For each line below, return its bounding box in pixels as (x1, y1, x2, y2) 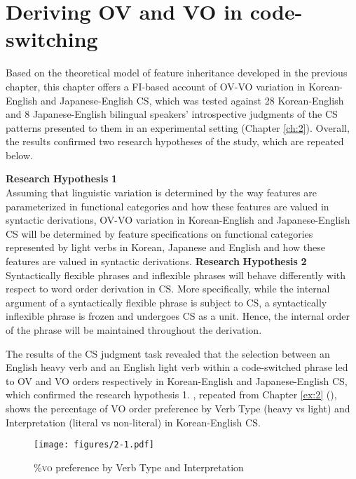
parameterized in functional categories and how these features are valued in (6, 198, 329, 213)
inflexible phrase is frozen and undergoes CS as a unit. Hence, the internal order (6, 309, 350, 323)
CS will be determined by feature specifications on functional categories (6, 226, 313, 241)
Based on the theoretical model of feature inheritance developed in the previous (6, 65, 348, 80)
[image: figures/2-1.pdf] (34, 440, 154, 450)
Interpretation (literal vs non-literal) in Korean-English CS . (6, 414, 261, 429)
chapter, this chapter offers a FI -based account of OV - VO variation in (6, 79, 306, 93)
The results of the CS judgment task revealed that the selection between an (6, 346, 330, 360)
